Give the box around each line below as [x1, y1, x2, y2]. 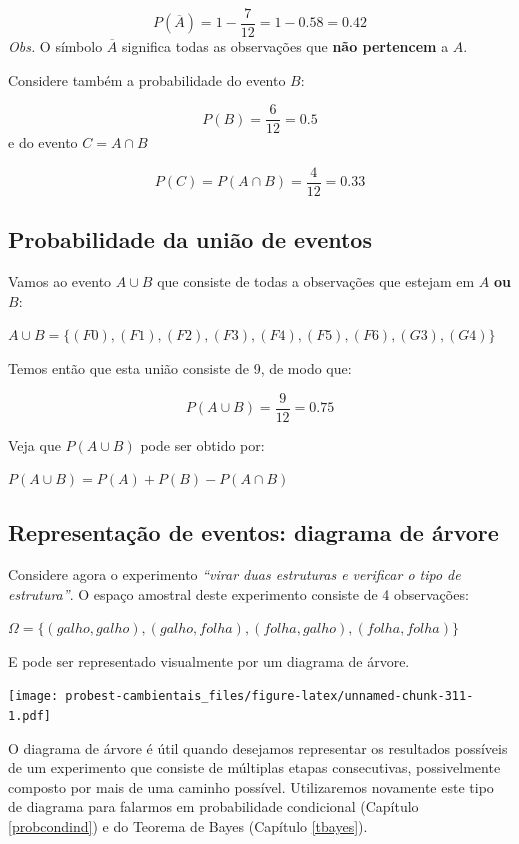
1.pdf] [8, 709, 51, 724]
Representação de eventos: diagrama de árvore [8, 517, 499, 548]
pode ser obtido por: [140, 434, 265, 455]
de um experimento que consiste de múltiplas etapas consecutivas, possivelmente [8, 757, 501, 778]
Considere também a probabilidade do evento [8, 69, 286, 90]
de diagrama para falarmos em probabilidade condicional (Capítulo [8, 796, 419, 817]
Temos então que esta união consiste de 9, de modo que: [8, 357, 352, 378]
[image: [8, 689, 59, 704]
